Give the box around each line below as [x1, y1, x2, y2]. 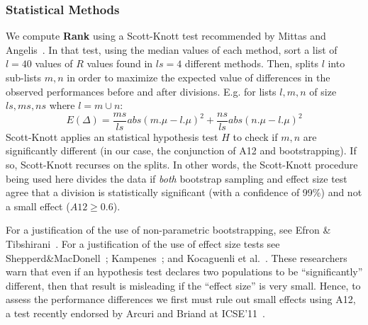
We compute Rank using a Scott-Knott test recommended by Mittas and [6, 28, 326, 43]
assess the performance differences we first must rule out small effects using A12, [6, 292, 356, 307]
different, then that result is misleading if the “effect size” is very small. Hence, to [6, 278, 361, 292]
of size [309, 84, 337, 98]
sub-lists [6, 70, 42, 84]
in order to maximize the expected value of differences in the [67, 70, 330, 84]
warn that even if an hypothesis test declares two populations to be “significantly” [6, 264, 363, 279]
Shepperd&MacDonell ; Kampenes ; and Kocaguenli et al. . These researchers [6, 250, 347, 265]
